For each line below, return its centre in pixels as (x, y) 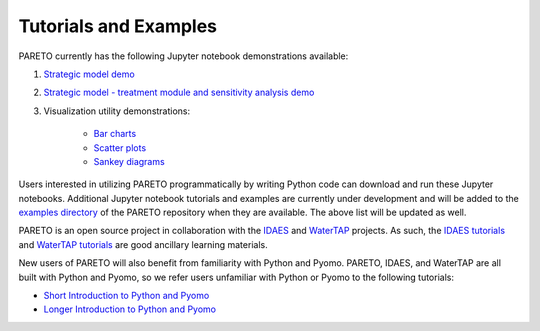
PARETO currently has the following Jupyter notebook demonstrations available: (183, 56)
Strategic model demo (89, 74)
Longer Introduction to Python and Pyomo (130, 309)
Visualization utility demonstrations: (117, 111)
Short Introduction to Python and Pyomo (126, 296)
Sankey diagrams (129, 161)
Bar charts (115, 134)
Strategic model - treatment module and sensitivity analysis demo (179, 92)
